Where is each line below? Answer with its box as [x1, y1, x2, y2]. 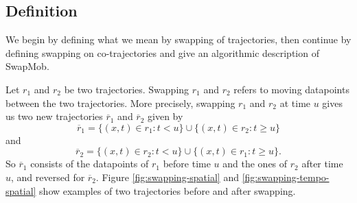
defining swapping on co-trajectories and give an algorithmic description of [5, 45, 319, 60]
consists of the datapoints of [30, 156, 149, 171]
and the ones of [222, 156, 288, 171]
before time [163, 156, 211, 171]
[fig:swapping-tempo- [242, 169, 330, 184]
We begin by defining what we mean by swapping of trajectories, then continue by [5, 32, 352, 47]
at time [279, 95, 311, 110]
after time [301, 156, 343, 171]
